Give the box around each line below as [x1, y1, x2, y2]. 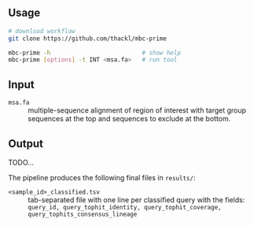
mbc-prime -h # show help [8, 49, 181, 57]
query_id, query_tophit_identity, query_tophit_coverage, [28, 203, 222, 211]
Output [8, 137, 43, 150]
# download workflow [8, 27, 76, 35]
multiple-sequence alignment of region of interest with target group [28, 106, 246, 115]
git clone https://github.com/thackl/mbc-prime [8, 35, 167, 43]
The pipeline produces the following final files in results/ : [8, 172, 196, 182]
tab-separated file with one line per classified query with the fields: [28, 195, 245, 204]
